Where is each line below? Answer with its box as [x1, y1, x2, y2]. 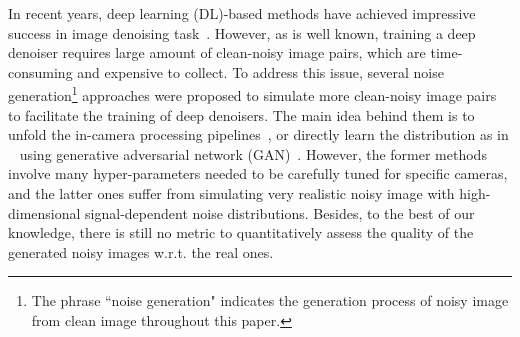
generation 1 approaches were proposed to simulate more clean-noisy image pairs [8, 82, 497, 106]
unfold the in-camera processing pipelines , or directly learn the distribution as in [8, 124, 509, 145]
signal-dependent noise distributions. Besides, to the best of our [85, 202, 475, 223]
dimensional [8, 202, 81, 223]
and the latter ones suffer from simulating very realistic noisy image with [8, 183, 455, 203]
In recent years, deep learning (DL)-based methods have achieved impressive [8, 3, 476, 23]
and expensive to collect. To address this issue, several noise [77, 61, 444, 82]
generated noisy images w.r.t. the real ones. [8, 241, 274, 262]
